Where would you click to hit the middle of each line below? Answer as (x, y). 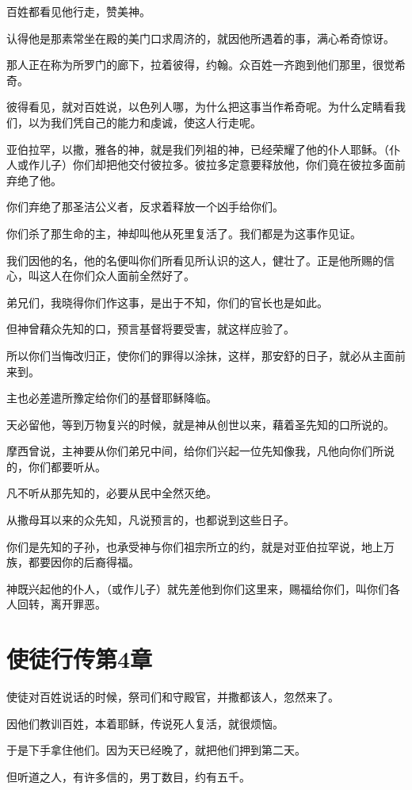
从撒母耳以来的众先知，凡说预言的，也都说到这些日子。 (151, 520)
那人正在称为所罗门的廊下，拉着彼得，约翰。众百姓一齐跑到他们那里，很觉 (200, 65)
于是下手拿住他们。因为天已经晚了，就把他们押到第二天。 (156, 750)
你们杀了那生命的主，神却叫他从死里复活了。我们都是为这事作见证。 (184, 233)
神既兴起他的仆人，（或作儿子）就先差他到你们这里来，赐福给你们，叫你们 (198, 588)
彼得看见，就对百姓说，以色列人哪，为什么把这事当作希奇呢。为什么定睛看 (200, 107)
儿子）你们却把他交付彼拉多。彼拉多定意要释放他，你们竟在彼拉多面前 (222, 165)
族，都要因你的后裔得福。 (73, 562)
